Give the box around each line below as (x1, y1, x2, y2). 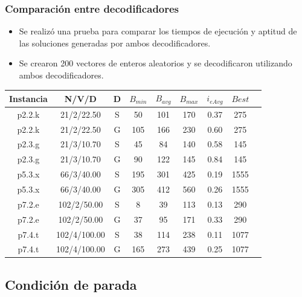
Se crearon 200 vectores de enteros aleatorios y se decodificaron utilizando (19, 57, 292, 69)
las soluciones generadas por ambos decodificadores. (19, 36, 211, 49)
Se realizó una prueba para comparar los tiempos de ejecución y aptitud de (19, 25, 297, 37)
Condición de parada (5, 275, 137, 293)
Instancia (9, 92, 48, 104)
